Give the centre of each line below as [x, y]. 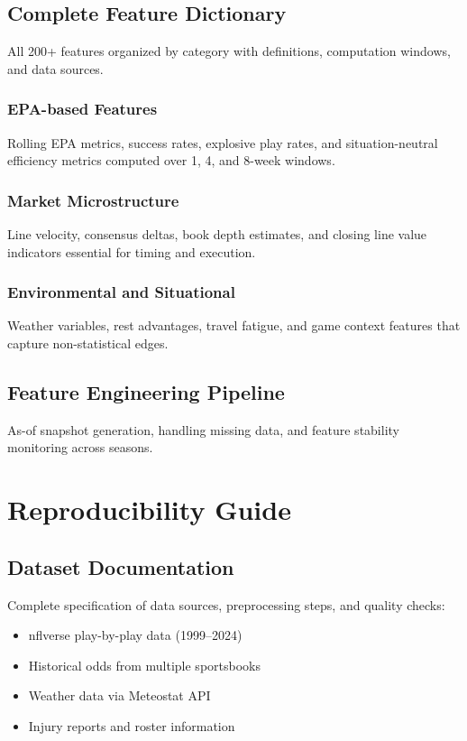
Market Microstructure [93, 200]
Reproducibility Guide [149, 509]
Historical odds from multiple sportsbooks [144, 665]
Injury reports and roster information [132, 725]
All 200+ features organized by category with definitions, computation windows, [229, 51]
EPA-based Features [82, 109]
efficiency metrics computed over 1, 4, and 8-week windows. [171, 160]
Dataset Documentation [121, 566]
